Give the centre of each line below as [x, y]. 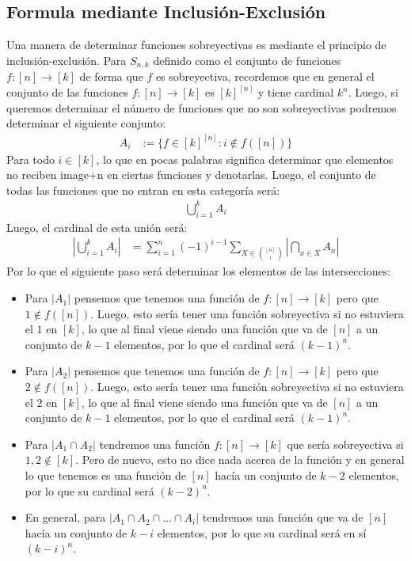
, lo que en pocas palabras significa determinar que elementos [245, 159]
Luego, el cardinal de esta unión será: [97, 227]
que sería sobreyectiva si [345, 444]
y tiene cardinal [296, 92]
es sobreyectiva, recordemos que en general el [265, 76]
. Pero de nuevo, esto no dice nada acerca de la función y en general [240, 459]
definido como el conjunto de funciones [247, 60]
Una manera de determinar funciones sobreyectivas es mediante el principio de [196, 45]
